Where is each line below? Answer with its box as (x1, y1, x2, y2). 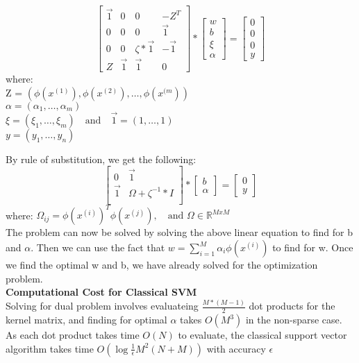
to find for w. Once (272, 240, 353, 255)
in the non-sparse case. (245, 312, 342, 327)
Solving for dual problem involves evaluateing (6, 298, 199, 313)
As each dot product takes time (6, 328, 140, 342)
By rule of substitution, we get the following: (6, 151, 197, 166)
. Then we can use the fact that (31, 240, 165, 255)
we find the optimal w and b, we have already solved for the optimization (6, 258, 318, 272)
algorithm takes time (6, 341, 94, 355)
